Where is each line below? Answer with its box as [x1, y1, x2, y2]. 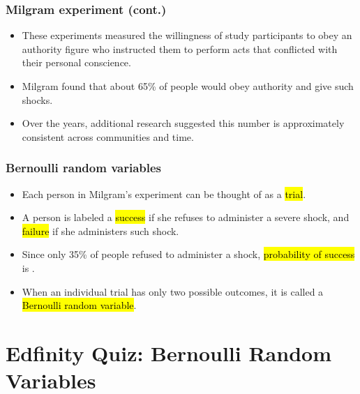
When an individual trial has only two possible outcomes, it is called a [22, 284, 324, 298]
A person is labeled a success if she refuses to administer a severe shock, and [22, 210, 350, 225]
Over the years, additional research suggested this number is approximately [22, 116, 345, 130]
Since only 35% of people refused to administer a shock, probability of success [22, 247, 355, 262]
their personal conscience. [22, 55, 131, 70]
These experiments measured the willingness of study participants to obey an [22, 28, 352, 43]
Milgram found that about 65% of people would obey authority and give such [22, 79, 354, 93]
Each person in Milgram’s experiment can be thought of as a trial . [22, 186, 306, 201]
